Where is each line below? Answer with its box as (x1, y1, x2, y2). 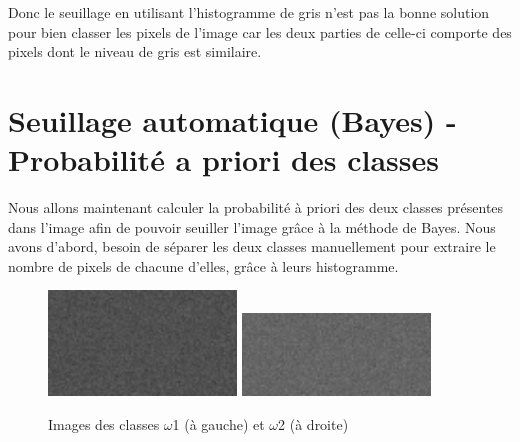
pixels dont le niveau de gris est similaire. (8, 41, 262, 62)
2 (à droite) (278, 413, 349, 434)
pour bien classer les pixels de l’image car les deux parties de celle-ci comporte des (8, 21, 512, 42)
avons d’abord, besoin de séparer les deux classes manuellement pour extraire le (8, 236, 496, 257)
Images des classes (48, 413, 160, 434)
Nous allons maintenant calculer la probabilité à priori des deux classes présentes (8, 197, 504, 218)
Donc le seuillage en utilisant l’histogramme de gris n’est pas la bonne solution (8, 2, 490, 22)
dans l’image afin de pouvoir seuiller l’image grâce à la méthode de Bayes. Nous (8, 216, 496, 237)
